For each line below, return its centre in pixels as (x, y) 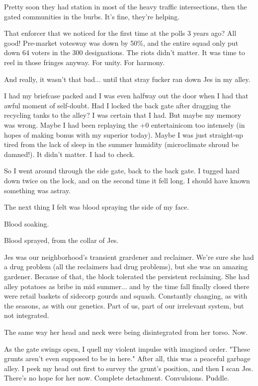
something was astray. (38, 190)
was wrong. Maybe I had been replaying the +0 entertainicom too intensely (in (125, 124)
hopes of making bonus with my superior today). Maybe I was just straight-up (124, 134)
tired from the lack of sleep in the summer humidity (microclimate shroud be (122, 144)
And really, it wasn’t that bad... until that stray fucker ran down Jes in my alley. (127, 79)
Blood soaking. (27, 223)
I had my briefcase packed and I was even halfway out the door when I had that (126, 96)
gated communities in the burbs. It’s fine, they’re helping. (92, 16)
